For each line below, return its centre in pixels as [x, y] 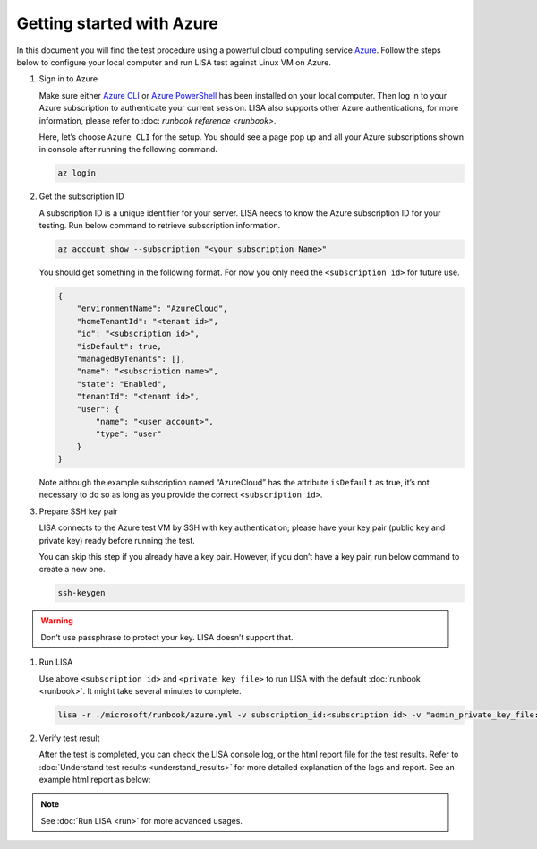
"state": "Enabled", [122, 384]
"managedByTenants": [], [131, 359]
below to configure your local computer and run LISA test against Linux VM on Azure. [174, 62]
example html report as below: [95, 780]
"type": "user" [129, 434]
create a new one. [72, 570]
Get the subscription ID [81, 196]
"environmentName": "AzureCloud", [152, 309]
